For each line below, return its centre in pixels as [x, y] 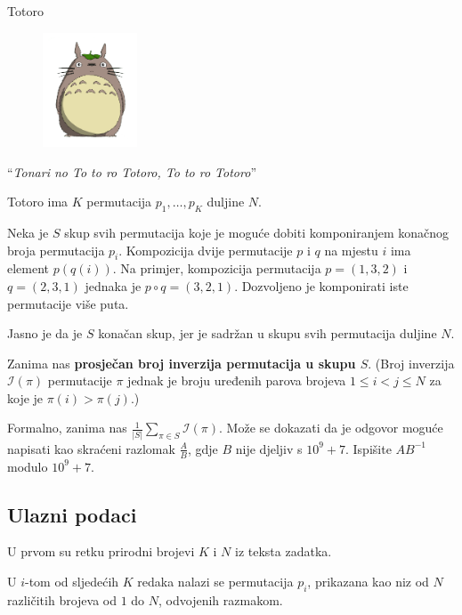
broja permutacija [56, 250]
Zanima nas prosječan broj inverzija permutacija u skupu [182, 363]
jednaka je [113, 285]
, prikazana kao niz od [368, 582]
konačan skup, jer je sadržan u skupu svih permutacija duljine [267, 333]
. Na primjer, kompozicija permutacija [217, 268]
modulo [28, 466]
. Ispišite [369, 448]
